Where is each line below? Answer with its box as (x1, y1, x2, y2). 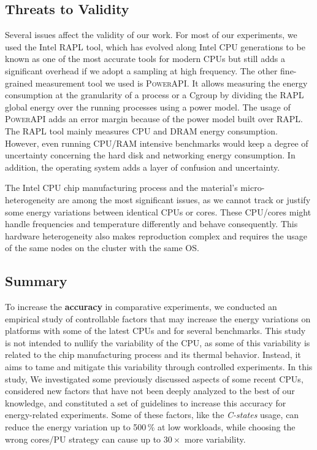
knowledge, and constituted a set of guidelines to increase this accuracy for (5, 396, 286, 409)
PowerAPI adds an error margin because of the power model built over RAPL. (5, 112, 303, 125)
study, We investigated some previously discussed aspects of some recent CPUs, (5, 372, 304, 385)
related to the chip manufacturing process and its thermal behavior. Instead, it (5, 348, 301, 361)
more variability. (184, 432, 246, 445)
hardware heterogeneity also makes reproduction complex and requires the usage (5, 229, 307, 242)
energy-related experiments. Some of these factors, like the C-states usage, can (5, 408, 299, 421)
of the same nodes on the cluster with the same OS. (5, 241, 199, 254)
